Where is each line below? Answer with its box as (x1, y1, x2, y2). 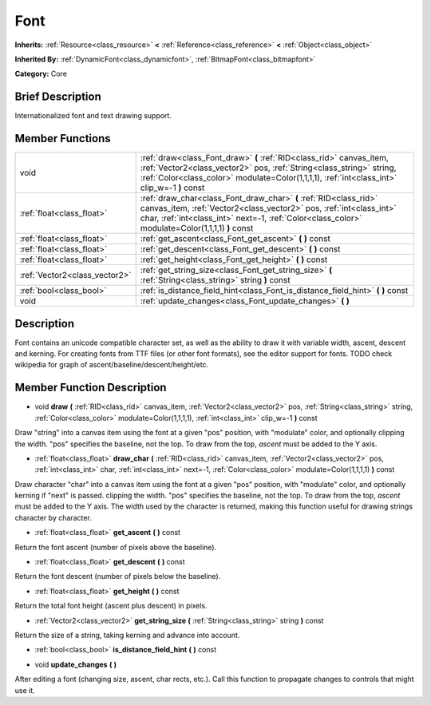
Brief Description (14, 90, 101, 104)
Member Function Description (14, 381, 167, 394)
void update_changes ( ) (34, 659, 117, 669)
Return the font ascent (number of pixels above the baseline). (14, 542, 217, 552)
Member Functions (14, 132, 111, 145)
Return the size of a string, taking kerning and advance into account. (14, 630, 240, 640)
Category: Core (14, 69, 68, 79)
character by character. (14, 513, 92, 522)
